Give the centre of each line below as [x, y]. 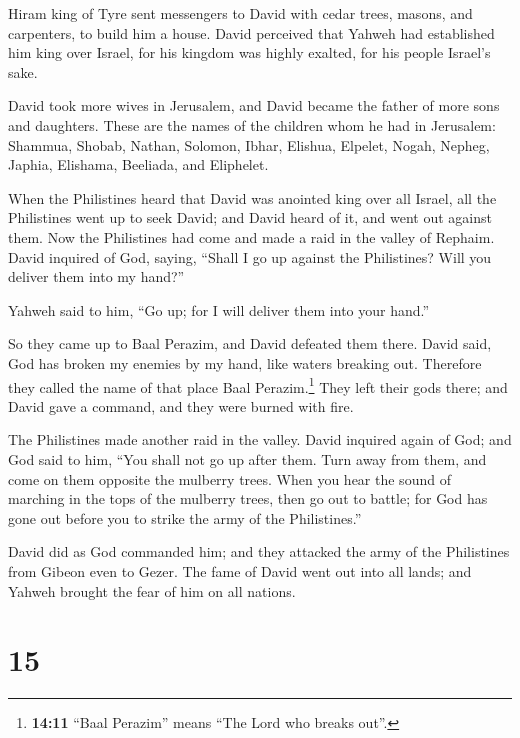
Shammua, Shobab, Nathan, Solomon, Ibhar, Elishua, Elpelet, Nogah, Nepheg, [249, 144]
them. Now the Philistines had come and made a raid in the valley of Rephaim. [251, 236]
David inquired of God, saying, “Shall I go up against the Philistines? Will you [250, 256]
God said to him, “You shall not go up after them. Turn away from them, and [247, 458]
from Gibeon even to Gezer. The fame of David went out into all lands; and [240, 570]
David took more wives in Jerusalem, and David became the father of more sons [254, 105]
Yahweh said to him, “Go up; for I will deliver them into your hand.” [219, 309]
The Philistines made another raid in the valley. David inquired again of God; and [260, 439]
